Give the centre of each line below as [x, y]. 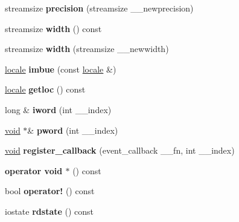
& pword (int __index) [73, 130]
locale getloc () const [45, 89]
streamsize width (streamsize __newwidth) [87, 49]
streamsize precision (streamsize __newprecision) [99, 8]
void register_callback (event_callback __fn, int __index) [120, 150]
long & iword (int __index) [58, 109]
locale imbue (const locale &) [61, 69]
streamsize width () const [53, 28]
